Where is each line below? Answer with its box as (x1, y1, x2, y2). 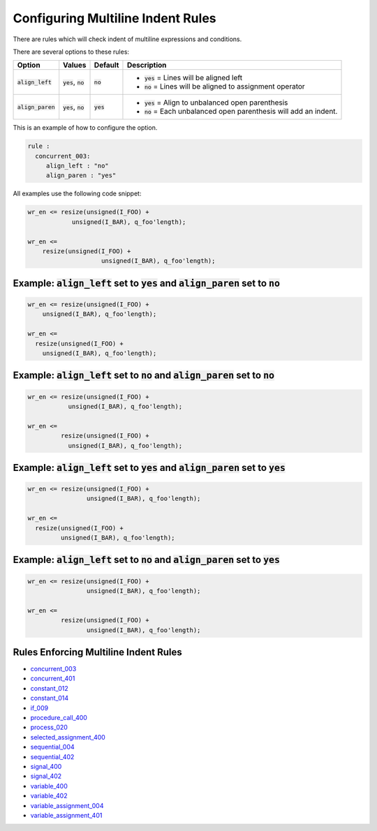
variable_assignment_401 (30, 811, 103, 819)
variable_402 (30, 792, 68, 800)
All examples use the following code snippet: (13, 189, 142, 198)
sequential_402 (30, 752, 75, 761)
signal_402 (30, 772, 62, 781)
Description (126, 60, 167, 70)
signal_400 (30, 763, 62, 770)
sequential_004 (30, 743, 75, 751)
